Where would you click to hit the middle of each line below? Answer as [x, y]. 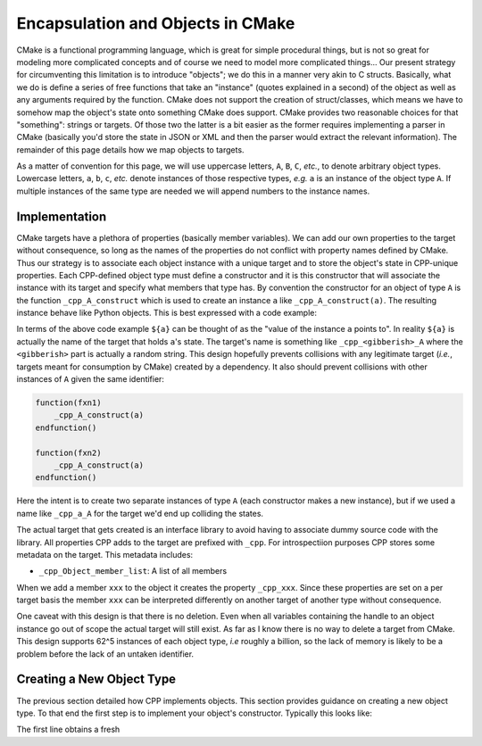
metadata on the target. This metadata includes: [105, 554]
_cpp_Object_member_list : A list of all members [133, 571]
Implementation [62, 216]
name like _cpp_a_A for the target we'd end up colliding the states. [140, 513]
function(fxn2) [68, 452]
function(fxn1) [68, 403]
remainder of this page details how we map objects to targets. [130, 149]
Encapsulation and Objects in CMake [156, 23]
